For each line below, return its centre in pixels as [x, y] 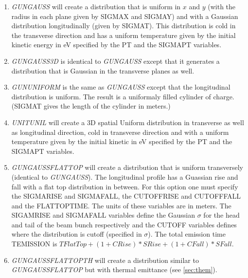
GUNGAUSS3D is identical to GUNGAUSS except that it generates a [115, 61]
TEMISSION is [34, 244]
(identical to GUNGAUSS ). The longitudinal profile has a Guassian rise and [125, 176]
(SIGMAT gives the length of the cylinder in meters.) [91, 106]
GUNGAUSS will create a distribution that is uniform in [96, 6]
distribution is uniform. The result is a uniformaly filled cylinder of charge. [123, 96]
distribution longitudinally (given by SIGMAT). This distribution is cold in [124, 26]
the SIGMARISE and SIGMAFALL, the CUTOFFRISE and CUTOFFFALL [126, 196]
